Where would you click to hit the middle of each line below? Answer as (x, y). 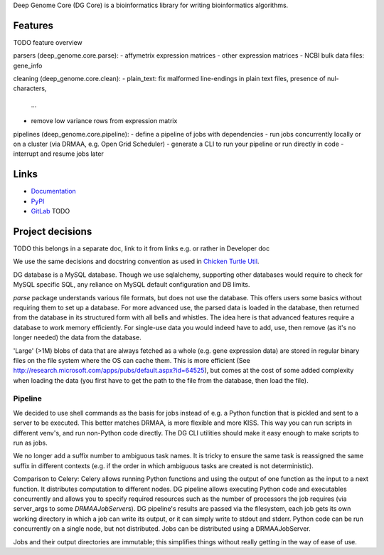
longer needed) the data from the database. (77, 337)
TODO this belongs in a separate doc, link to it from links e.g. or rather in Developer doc (142, 248)
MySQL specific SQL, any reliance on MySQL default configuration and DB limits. (132, 285)
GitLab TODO (50, 211)
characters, (30, 88)
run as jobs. (30, 443)
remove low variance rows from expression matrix (104, 121)
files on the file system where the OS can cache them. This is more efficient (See (132, 360)
